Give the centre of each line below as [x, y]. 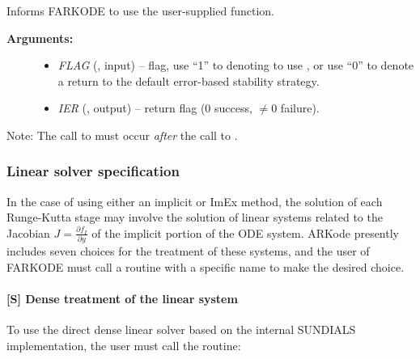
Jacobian [28, 232]
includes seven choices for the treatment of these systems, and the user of [188, 251]
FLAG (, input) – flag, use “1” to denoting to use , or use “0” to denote [236, 65]
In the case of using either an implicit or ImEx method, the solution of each [195, 201]
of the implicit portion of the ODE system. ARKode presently [245, 232]
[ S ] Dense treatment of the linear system [122, 299]
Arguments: [40, 38]
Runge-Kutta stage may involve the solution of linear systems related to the [195, 217]
